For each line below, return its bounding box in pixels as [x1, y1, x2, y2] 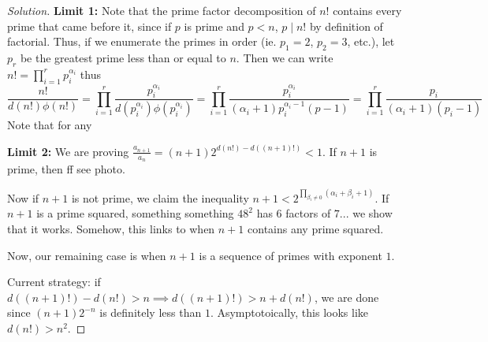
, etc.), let [347, 33, 395, 50]
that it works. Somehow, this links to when [7, 220, 215, 236]
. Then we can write [236, 49, 333, 65]
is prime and [184, 17, 244, 34]
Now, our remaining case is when [7, 247, 166, 263]
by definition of [309, 17, 383, 34]
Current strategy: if [7, 273, 101, 290]
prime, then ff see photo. [7, 161, 125, 177]
